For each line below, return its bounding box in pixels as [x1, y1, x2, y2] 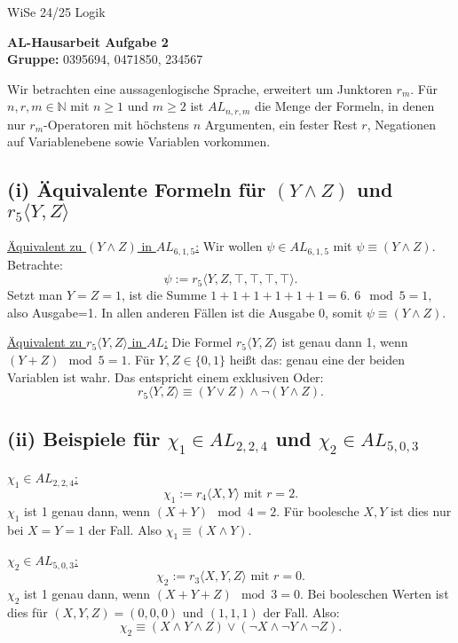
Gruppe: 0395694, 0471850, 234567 [7, 50, 203, 68]
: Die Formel [163, 333, 233, 351]
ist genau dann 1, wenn [281, 333, 408, 351]
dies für [7, 602, 48, 621]
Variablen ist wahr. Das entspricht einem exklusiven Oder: [7, 367, 324, 386]
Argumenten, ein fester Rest [204, 114, 358, 133]
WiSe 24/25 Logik [7, 3, 106, 20]
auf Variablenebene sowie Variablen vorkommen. [7, 132, 271, 151]
